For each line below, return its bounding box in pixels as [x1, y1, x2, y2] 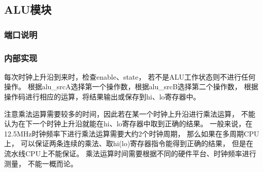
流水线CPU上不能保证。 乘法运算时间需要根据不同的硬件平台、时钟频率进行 [4, 148, 256, 158]
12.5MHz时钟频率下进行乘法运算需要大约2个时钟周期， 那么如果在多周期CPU [4, 128, 259, 139]
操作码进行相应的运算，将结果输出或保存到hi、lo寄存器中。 [4, 91, 201, 102]
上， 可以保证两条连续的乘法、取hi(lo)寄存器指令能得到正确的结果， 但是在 [4, 138, 253, 149]
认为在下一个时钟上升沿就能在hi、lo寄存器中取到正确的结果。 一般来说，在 [4, 118, 253, 129]
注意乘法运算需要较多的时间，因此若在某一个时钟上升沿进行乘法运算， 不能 [4, 108, 255, 119]
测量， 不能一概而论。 [4, 158, 78, 168]
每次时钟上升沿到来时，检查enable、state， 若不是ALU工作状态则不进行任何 [4, 71, 255, 82]
